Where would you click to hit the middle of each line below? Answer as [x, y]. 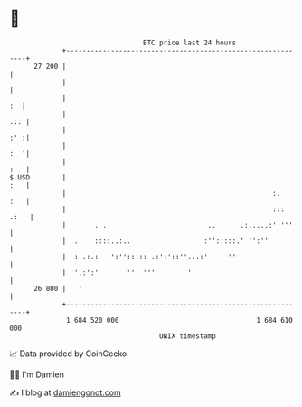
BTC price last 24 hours [190, 43]
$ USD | [38, 177]
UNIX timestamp [188, 336]
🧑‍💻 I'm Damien [37, 374]
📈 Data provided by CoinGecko [68, 354]
